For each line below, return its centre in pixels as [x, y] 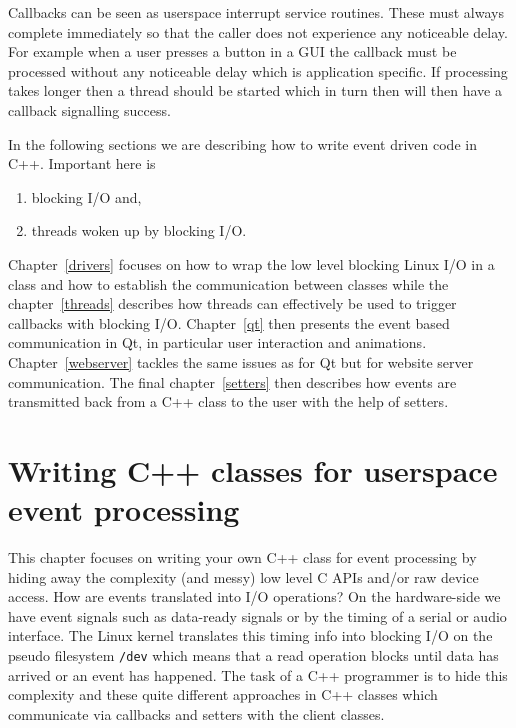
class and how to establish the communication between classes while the [228, 283]
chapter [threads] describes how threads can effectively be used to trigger [232, 303]
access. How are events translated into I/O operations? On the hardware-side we [254, 596]
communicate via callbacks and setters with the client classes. [196, 713]
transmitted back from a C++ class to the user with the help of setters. [228, 401]
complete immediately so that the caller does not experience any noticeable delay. [258, 31]
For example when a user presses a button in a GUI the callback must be [232, 51]
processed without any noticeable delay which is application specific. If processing [258, 70]
